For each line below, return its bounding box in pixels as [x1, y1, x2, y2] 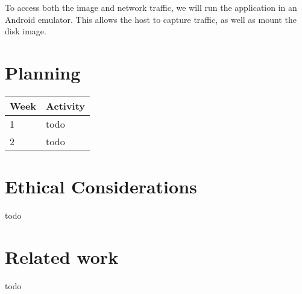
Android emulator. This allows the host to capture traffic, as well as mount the [5, 13, 297, 25]
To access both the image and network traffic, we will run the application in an [5, 1, 297, 13]
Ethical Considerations [5, 174, 197, 199]
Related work [5, 244, 119, 269]
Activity [46, 98, 86, 113]
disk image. [5, 25, 46, 37]
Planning [5, 60, 81, 84]
